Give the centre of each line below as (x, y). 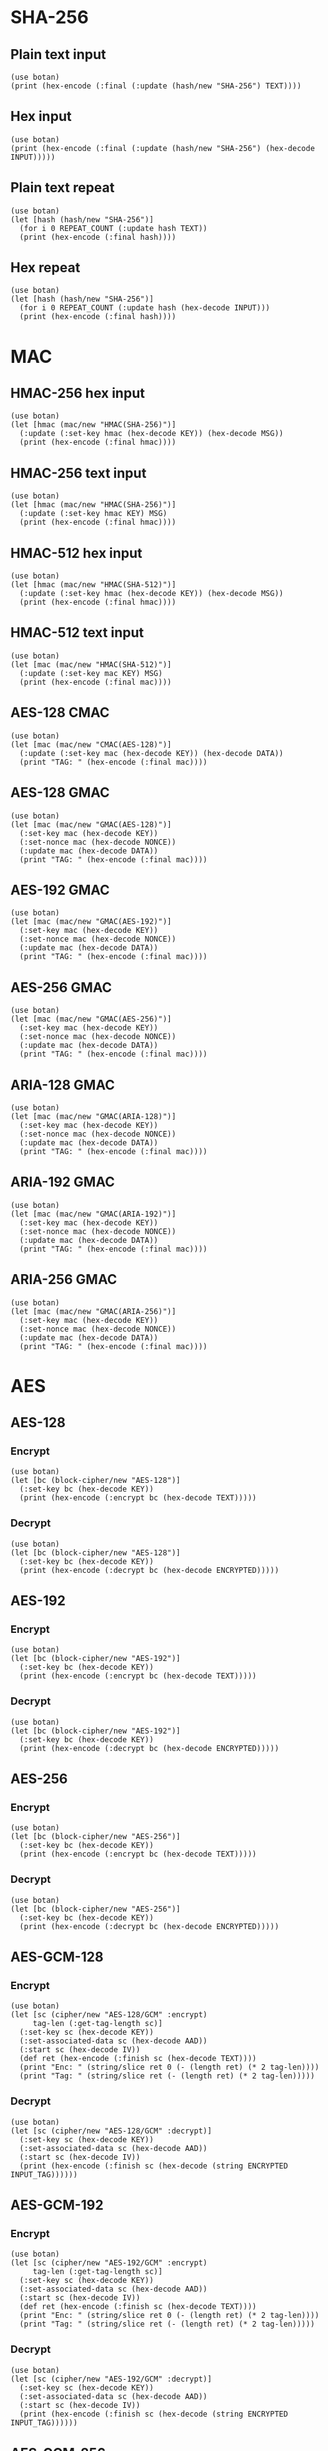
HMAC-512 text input (77, 632)
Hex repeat (45, 267)
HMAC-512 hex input (76, 552)
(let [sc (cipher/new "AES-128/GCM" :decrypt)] (111, 2131)
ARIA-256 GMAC (64, 1279)
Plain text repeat (62, 187)
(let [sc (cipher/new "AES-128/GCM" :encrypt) (109, 2015)
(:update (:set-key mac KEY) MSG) (91, 673)
